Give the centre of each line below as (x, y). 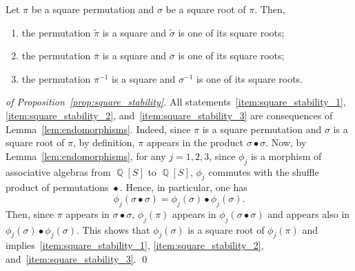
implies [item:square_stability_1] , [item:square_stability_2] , (135, 245)
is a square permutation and (262, 129)
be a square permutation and (93, 9)
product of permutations (57, 187)
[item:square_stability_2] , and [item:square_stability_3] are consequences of (169, 115)
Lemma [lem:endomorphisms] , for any (86, 155)
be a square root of (206, 9)
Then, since (30, 213)
